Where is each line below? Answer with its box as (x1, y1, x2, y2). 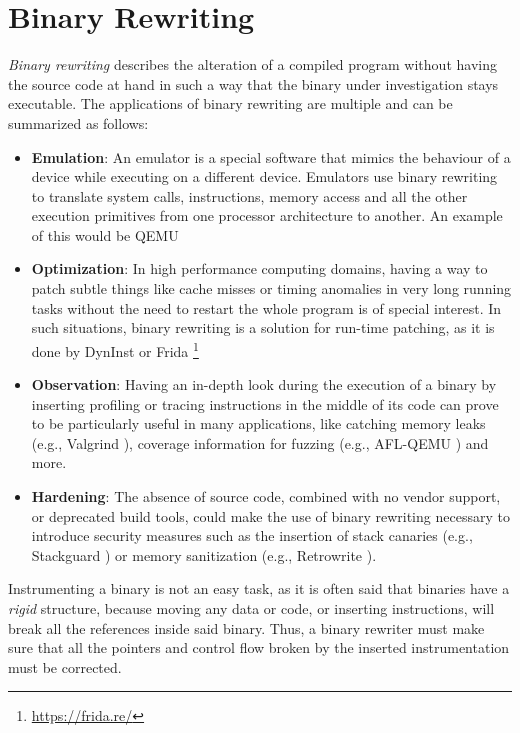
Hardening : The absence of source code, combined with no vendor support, (31, 486, 501, 507)
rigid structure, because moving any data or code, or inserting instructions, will (8, 598, 495, 619)
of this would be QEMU (31, 224, 179, 245)
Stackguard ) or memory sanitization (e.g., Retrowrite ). (31, 544, 377, 565)
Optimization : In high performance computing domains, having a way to (31, 258, 488, 279)
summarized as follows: (8, 112, 149, 133)
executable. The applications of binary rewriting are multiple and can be (8, 93, 453, 114)
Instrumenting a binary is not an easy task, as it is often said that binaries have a (8, 578, 510, 599)
